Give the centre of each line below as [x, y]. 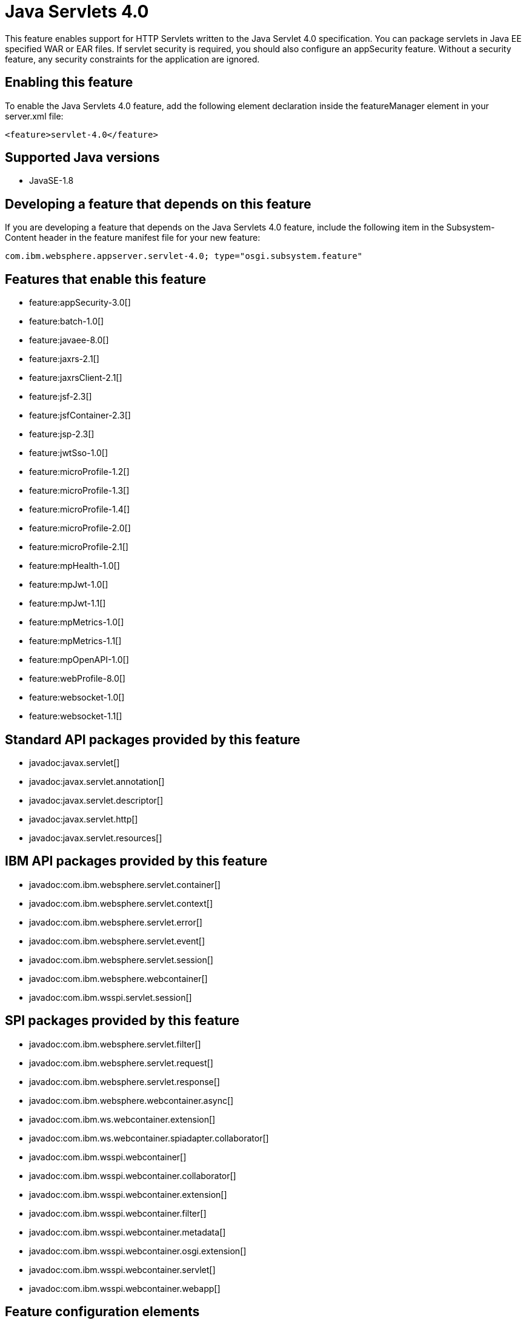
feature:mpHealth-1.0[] [75, 566]
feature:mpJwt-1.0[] [69, 585]
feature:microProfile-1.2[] [79, 472]
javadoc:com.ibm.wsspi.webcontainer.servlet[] [122, 1269]
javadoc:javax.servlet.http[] [84, 819]
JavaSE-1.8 [52, 181]
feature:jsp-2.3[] [62, 434]
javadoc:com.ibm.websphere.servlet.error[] [116, 922]
